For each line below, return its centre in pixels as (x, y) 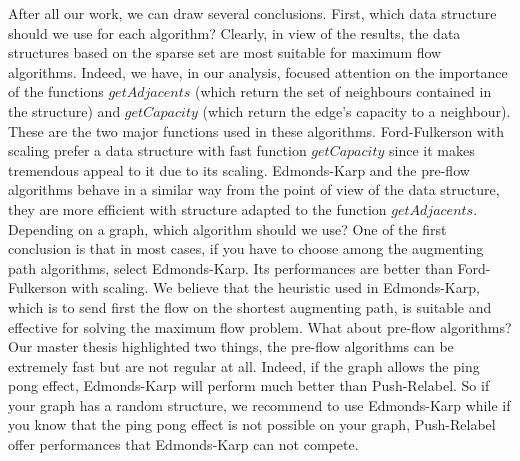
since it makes (432, 150)
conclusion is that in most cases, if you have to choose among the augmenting (246, 248)
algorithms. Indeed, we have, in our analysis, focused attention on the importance (258, 71)
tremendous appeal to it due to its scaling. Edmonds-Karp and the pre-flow (239, 169)
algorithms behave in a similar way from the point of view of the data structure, (254, 189)
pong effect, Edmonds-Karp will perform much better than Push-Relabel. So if (249, 385)
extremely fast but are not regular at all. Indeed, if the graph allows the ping (244, 365)
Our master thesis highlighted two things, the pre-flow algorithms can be (231, 346)
